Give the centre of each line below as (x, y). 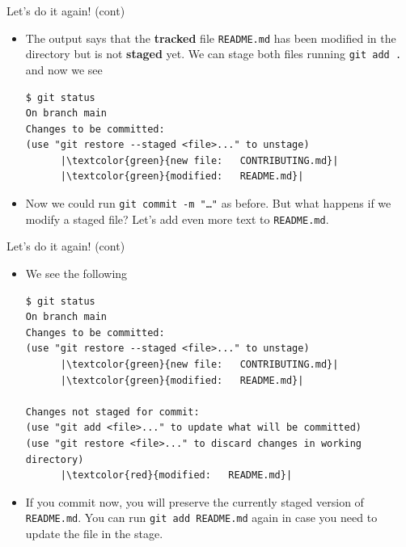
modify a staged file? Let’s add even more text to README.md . (177, 219)
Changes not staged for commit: (112, 412)
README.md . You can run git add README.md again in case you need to (201, 518)
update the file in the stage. (94, 533)
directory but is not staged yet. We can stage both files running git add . (214, 54)
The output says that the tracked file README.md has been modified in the (211, 38)
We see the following (76, 273)
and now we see (64, 69)
